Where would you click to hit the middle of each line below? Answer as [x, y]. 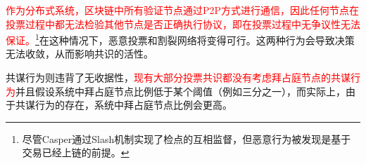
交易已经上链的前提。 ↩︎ [76, 152]
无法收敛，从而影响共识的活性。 [80, 54]
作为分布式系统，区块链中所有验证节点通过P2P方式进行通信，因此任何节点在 [183, 10]
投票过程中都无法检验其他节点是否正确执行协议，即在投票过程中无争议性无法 [183, 23]
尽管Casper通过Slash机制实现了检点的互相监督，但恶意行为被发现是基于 [187, 138]
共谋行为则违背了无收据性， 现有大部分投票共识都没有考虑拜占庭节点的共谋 [178, 77]
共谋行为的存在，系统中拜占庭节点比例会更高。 [124, 105]
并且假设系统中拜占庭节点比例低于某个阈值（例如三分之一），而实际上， [181, 91]
